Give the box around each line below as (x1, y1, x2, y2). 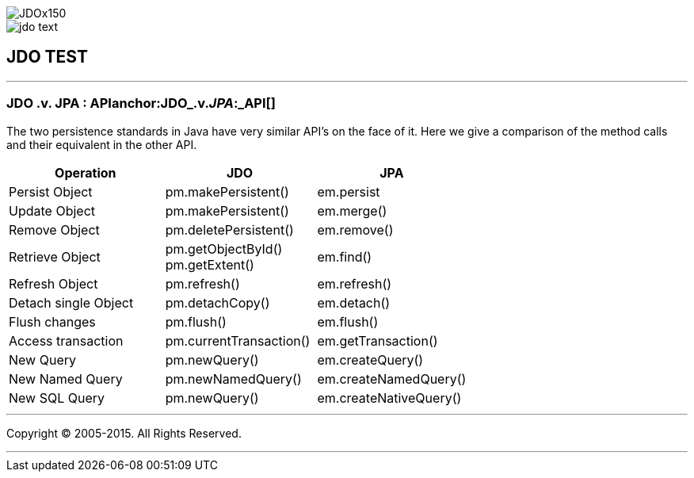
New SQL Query (9, 389, 105, 406)
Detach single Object (9, 294, 134, 311)
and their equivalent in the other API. (6, 137, 197, 151)
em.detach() (317, 294, 391, 311)
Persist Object (9, 183, 93, 200)
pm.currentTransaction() (165, 332, 311, 349)
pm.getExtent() (165, 256, 254, 273)
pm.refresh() (165, 275, 240, 292)
